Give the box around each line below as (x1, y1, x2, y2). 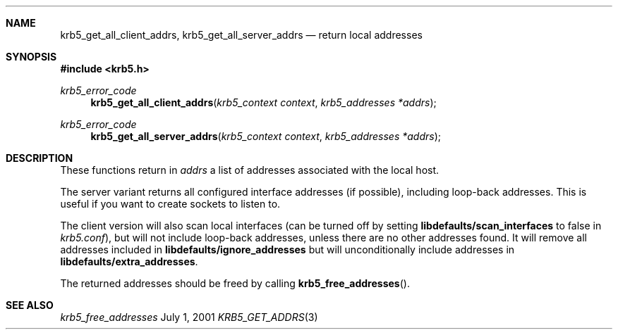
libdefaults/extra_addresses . (60, 255, 198, 267)
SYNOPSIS (6, 51, 57, 63)
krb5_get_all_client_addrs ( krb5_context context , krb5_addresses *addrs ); (90, 96, 437, 108)
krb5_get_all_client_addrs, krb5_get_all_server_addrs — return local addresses (60, 29, 423, 41)
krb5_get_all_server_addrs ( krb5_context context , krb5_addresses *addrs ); (90, 130, 442, 142)
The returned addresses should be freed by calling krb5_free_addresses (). (60, 277, 410, 289)
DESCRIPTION (6, 152, 73, 164)
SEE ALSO (6, 299, 54, 311)
